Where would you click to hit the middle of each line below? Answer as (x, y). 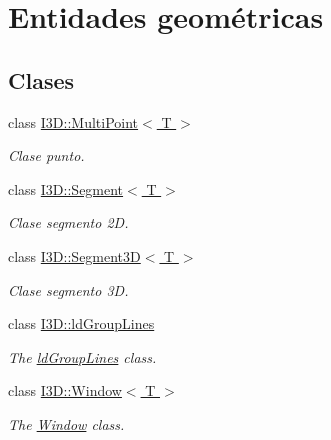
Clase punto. (46, 155)
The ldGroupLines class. (82, 356)
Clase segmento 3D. (68, 289)
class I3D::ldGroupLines (81, 323)
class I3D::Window (65, 390)
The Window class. (66, 423)
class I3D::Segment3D (74, 255)
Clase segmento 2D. (68, 222)
